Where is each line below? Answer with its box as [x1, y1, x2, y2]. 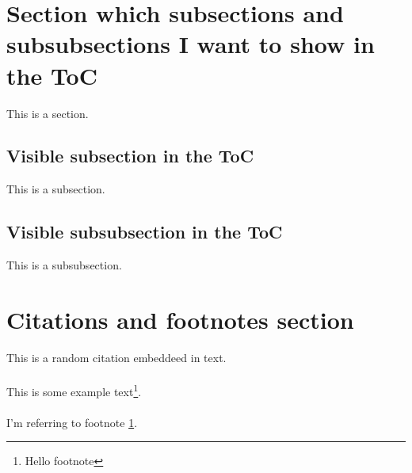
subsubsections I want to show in [6, 28, 375, 60]
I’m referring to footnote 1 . [6, 414, 138, 430]
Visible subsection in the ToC [6, 143, 254, 168]
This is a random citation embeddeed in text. [6, 349, 227, 365]
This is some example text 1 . [6, 381, 142, 399]
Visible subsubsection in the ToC [6, 219, 283, 244]
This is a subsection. [6, 181, 105, 197]
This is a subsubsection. [6, 257, 122, 273]
